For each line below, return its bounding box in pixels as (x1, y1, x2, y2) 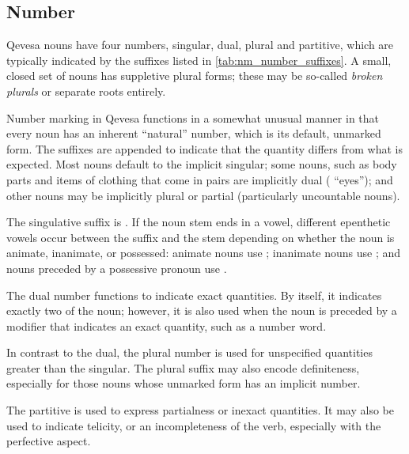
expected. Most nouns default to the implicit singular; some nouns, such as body (6, 156, 397, 172)
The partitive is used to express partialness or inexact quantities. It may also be (6, 402, 394, 418)
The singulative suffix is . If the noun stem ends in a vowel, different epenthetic (6, 214, 391, 230)
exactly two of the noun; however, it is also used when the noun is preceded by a (6, 302, 397, 319)
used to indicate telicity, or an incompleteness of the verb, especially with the (6, 417, 381, 433)
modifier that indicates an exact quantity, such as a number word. (6, 317, 327, 334)
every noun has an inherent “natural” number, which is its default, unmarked (6, 125, 381, 142)
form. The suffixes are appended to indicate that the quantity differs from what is (6, 140, 403, 157)
